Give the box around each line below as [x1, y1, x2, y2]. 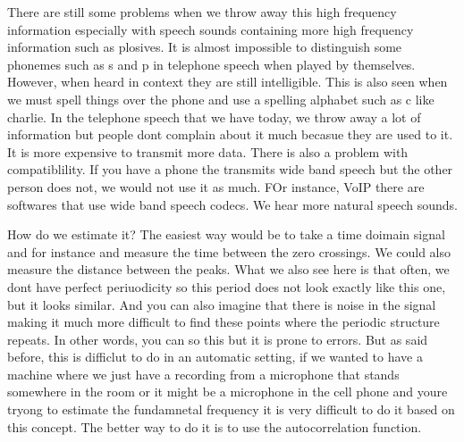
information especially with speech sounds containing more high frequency [7, 20, 414, 38]
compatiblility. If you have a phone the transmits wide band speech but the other [7, 160, 453, 179]
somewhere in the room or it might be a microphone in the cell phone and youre [7, 382, 448, 401]
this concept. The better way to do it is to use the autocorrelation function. [7, 417, 422, 436]
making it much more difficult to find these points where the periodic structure [7, 313, 440, 331]
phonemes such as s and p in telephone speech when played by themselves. [7, 54, 416, 73]
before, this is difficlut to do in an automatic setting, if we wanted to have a [7, 347, 423, 366]
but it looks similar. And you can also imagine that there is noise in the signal [7, 295, 436, 313]
